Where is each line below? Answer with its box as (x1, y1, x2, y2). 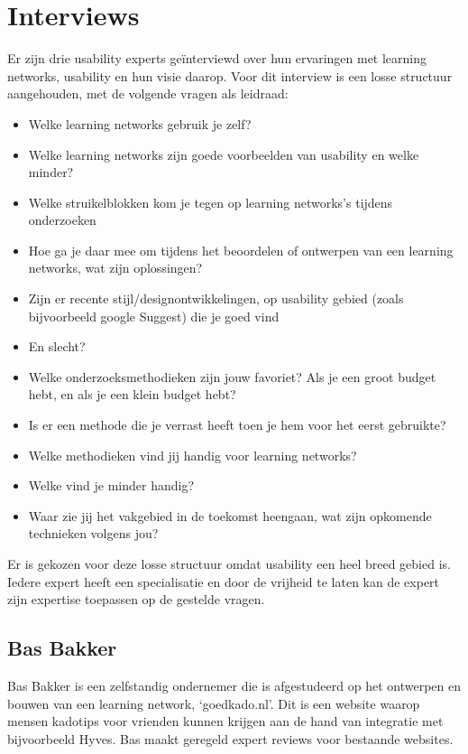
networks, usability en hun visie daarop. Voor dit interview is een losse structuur (7, 66, 453, 85)
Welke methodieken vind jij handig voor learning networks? (28, 445, 357, 464)
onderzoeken (28, 210, 96, 229)
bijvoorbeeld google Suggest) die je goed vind (28, 306, 280, 325)
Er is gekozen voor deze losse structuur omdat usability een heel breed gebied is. (7, 554, 451, 572)
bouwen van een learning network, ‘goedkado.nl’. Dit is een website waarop (7, 693, 420, 712)
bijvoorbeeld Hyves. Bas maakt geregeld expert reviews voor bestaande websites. (7, 729, 454, 748)
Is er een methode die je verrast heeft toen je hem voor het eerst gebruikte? (28, 415, 446, 434)
